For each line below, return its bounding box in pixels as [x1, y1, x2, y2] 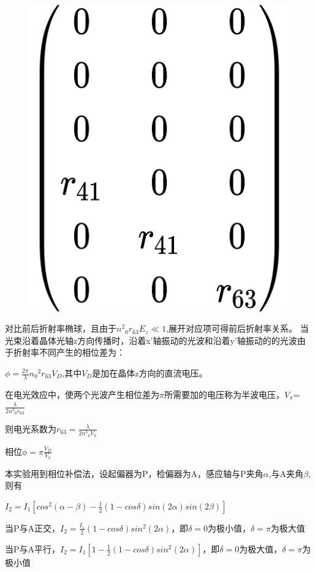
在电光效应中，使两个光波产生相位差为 [5, 387, 159, 400]
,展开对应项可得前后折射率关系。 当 [166, 322, 309, 335]
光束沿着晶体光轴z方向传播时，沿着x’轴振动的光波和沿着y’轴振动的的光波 [5, 334, 297, 346]
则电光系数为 [5, 422, 56, 435]
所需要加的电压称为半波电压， [164, 387, 284, 400]
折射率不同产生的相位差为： [13, 346, 125, 359]
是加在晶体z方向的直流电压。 [92, 367, 208, 379]
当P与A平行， [5, 542, 61, 555]
